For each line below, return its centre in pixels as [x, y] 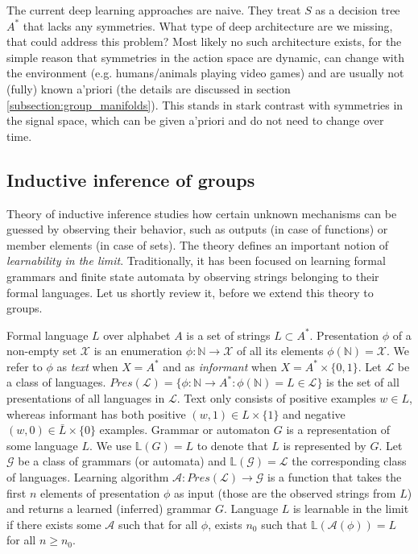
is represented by [325, 445]
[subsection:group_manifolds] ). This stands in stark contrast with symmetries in [205, 104]
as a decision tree [358, 10]
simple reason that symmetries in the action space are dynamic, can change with [205, 57]
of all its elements [280, 351]
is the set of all [363, 382]
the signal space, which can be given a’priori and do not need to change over [195, 120]
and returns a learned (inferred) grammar [109, 509]
